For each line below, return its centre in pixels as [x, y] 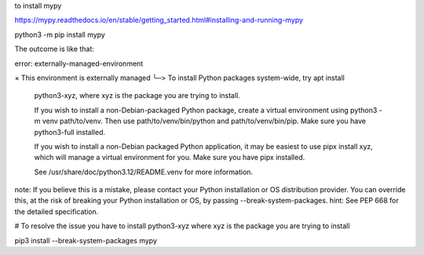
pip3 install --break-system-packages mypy [86, 240]
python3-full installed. [70, 132]
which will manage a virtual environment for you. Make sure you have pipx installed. [170, 158]
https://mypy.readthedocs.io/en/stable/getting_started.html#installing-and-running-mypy [159, 20]
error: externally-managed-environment [79, 64]
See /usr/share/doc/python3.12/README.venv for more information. [144, 172]
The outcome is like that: [54, 49]
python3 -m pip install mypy [60, 35]
